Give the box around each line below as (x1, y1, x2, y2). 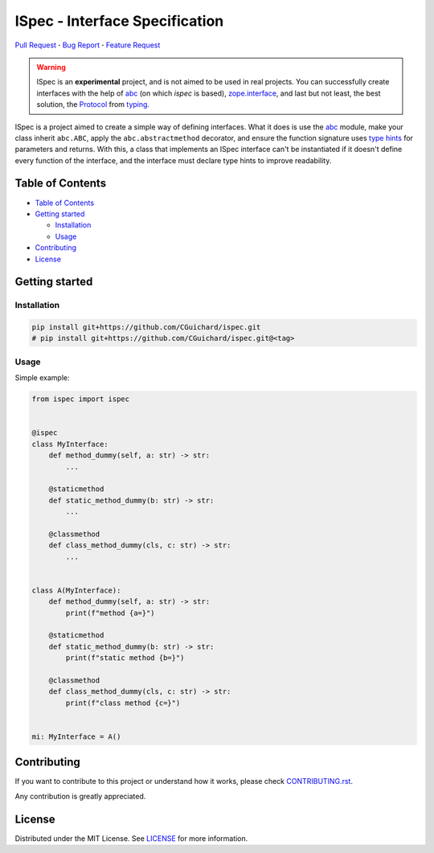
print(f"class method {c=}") (65, 698, 181, 707)
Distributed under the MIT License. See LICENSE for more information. (14, 833, 248, 843)
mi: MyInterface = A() (31, 732, 121, 741)
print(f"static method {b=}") (65, 654, 185, 662)
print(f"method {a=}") (65, 608, 156, 617)
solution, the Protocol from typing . (36, 100, 150, 109)
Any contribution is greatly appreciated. (14, 791, 146, 801)
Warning (36, 62, 66, 72)
